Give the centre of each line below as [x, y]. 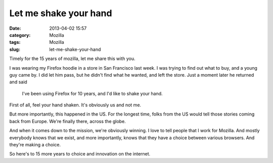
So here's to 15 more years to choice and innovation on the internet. [80, 154]
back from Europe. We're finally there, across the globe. [67, 121]
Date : [15, 28]
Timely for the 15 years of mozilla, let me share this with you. [73, 59]
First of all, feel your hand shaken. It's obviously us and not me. [75, 105]
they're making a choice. [35, 145]
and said [18, 82]
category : [20, 35]
